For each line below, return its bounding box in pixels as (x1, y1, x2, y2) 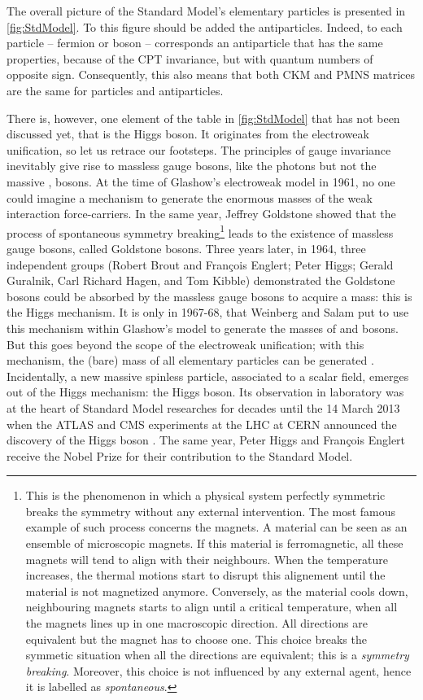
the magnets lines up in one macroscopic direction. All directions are (25, 615, 368, 632)
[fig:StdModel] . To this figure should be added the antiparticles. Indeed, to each (7, 18, 403, 35)
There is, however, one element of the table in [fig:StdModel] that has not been (7, 109, 400, 126)
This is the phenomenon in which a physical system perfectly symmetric (25, 487, 386, 504)
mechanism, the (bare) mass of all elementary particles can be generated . (7, 352, 374, 369)
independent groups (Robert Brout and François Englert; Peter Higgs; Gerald (7, 256, 394, 273)
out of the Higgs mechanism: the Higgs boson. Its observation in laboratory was (7, 383, 404, 400)
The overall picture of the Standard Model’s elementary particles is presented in (7, 2, 406, 19)
